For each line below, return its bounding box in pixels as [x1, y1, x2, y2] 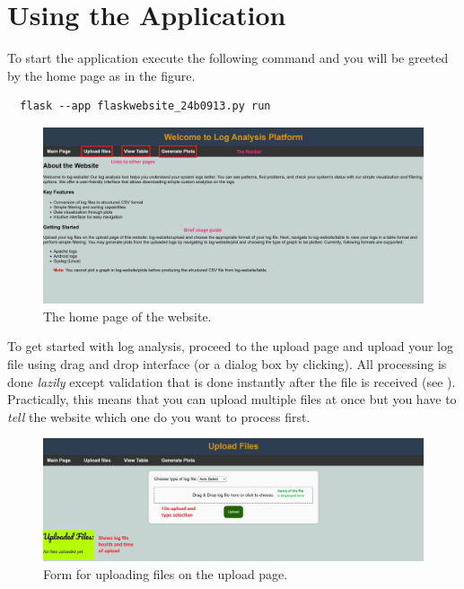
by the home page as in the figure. [7, 66, 196, 84]
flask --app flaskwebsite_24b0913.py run [20, 100, 271, 113]
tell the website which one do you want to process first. [7, 407, 311, 426]
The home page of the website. [43, 306, 212, 325]
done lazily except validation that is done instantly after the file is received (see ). [7, 372, 456, 391]
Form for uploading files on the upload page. [43, 564, 288, 583]
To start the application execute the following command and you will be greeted [7, 48, 449, 67]
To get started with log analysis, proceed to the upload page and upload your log [7, 337, 453, 356]
